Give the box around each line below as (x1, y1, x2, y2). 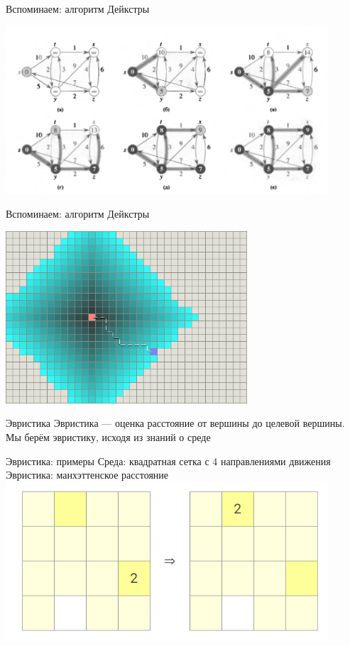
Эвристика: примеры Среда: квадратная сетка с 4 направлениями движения (6, 453, 331, 468)
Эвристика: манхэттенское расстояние (6, 467, 169, 482)
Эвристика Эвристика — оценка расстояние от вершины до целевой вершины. (6, 416, 345, 430)
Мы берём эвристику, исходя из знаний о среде (6, 430, 211, 445)
